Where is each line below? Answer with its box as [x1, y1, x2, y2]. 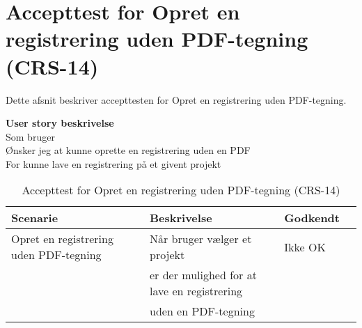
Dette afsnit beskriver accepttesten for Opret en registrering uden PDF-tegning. [6, 92, 347, 107]
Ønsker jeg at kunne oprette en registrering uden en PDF [6, 143, 251, 157]
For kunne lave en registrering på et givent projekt [6, 156, 221, 171]
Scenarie [11, 210, 58, 226]
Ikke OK [284, 238, 326, 255]
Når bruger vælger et [149, 231, 252, 247]
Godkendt [284, 210, 340, 226]
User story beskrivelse [6, 116, 114, 130]
